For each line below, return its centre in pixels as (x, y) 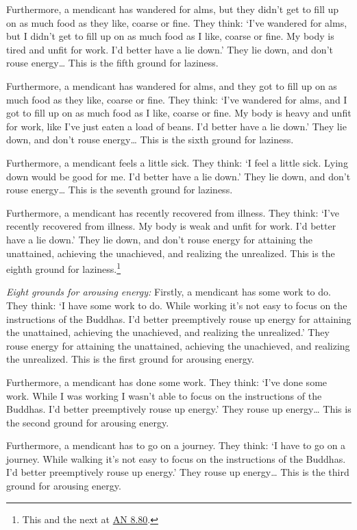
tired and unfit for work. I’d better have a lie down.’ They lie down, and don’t (170, 49)
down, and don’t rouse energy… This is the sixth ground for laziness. (150, 140)
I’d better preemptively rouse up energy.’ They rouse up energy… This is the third (178, 472)
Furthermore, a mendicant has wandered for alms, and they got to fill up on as (172, 85)
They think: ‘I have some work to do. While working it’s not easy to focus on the (177, 305)
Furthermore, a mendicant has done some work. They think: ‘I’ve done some (167, 382)
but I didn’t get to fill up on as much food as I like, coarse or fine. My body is (170, 36)
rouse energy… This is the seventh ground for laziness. (120, 190)
